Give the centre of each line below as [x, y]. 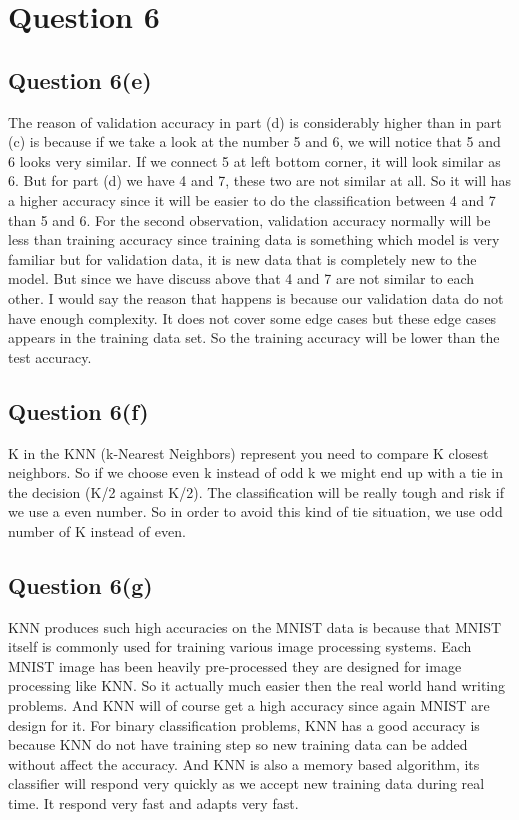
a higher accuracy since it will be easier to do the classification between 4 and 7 [252, 199]
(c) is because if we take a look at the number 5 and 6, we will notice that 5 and [254, 141]
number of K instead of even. [97, 530]
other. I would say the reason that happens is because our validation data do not [256, 297]
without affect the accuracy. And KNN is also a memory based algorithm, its [244, 763]
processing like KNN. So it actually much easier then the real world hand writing [257, 685]
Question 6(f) [78, 410]
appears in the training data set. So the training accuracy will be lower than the [254, 337]
